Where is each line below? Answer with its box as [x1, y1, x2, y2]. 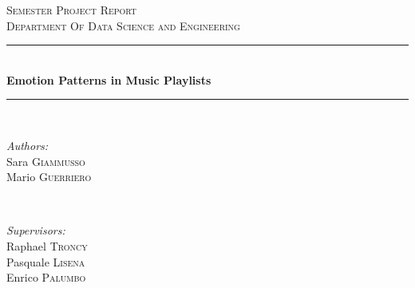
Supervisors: [6, 222, 65, 239]
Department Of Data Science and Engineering [6, 17, 240, 34]
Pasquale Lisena [6, 253, 85, 270]
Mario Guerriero [6, 168, 92, 185]
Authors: [6, 136, 49, 153]
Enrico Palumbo [6, 269, 86, 286]
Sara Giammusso [6, 152, 85, 169]
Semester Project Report [6, 2, 137, 18]
